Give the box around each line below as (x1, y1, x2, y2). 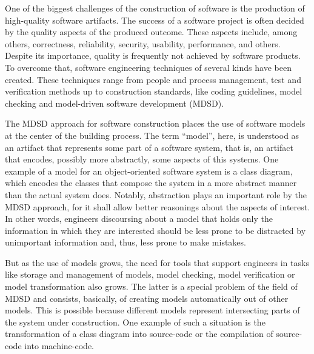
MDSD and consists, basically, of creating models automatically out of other (5, 292, 289, 304)
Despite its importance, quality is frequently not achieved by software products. (5, 49, 301, 62)
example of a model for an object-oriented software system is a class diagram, (5, 164, 293, 177)
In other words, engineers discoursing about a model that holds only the (5, 212, 273, 225)
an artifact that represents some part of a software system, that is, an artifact (5, 141, 293, 153)
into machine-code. (24, 339, 94, 352)
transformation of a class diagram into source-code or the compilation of (5, 327, 273, 340)
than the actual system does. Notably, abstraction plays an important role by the (5, 188, 307, 201)
